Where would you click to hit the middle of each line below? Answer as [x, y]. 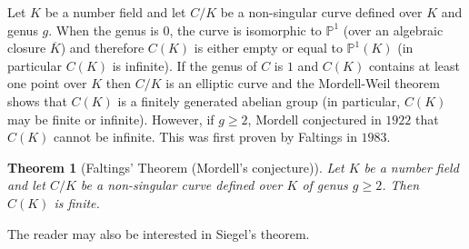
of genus [325, 185]
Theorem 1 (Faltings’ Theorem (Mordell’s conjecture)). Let [176, 167]
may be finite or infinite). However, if [111, 119]
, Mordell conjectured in [314, 119]
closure [27, 48]
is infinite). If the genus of [185, 65]
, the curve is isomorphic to [245, 30]
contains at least [414, 65]
